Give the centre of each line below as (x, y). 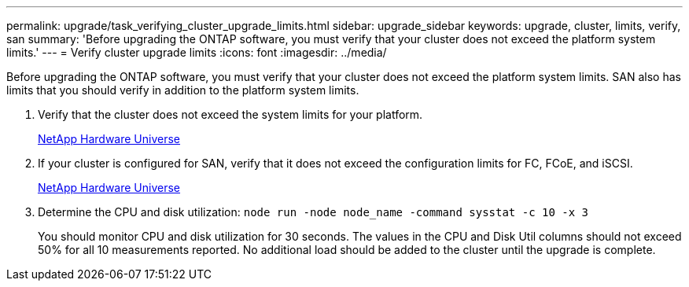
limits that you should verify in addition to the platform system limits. (183, 90)
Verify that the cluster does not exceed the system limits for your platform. (230, 114)
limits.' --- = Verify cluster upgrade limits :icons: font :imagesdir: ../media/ (197, 52)
